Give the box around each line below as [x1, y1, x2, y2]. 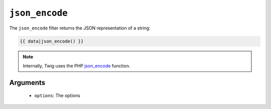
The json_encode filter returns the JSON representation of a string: [9, 25, 151, 31]
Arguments [9, 78, 46, 87]
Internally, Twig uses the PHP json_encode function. [23, 62, 130, 68]
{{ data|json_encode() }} [20, 38, 84, 44]
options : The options [34, 92, 80, 98]
